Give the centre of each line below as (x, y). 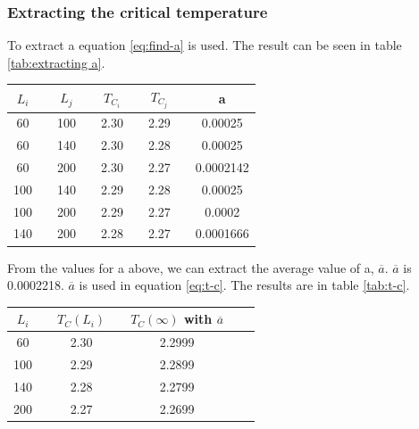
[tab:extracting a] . (56, 62)
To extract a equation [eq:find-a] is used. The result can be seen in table (205, 45)
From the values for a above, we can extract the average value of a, (191, 267)
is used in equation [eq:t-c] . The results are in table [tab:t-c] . (244, 285)
